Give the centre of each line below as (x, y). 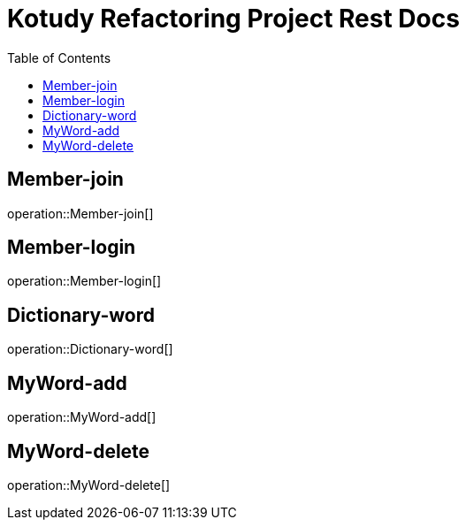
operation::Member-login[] (84, 281)
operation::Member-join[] (80, 213)
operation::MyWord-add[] (82, 417)
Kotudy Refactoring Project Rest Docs (233, 19)
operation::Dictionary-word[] (90, 349)
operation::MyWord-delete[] (89, 485)
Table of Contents (59, 57)
